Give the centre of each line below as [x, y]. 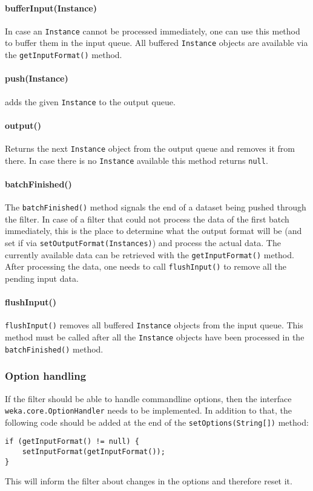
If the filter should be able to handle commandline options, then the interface [148, 398]
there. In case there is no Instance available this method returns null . [137, 160]
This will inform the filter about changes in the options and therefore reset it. [149, 481]
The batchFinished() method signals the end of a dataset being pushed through [156, 207]
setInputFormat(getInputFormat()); [94, 452]
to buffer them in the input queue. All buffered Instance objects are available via [156, 43]
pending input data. [42, 278]
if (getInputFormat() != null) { [72, 442]
